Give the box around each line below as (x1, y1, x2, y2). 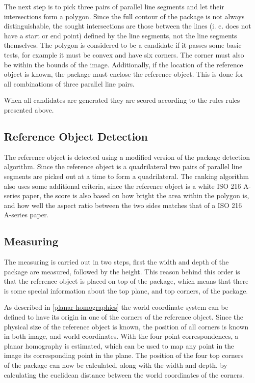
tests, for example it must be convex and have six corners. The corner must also (4, 49, 244, 59)
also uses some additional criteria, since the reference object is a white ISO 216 (4, 180, 241, 191)
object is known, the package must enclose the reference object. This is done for (4, 69, 244, 79)
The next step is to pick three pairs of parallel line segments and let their (4, 1, 224, 11)
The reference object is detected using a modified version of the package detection (4, 151, 250, 162)
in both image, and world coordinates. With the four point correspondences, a (4, 331, 239, 341)
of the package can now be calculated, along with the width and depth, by (4, 360, 228, 370)
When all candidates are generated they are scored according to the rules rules (4, 95, 240, 105)
